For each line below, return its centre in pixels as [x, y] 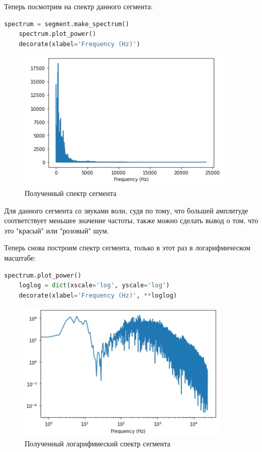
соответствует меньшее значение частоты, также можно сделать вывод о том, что [131, 220]
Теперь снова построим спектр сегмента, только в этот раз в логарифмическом [127, 248]
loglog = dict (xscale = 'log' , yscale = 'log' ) [94, 286]
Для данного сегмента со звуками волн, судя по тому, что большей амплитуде [126, 210]
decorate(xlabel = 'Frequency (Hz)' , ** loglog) [98, 295]
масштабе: [20, 257]
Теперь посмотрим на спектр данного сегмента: [79, 6]
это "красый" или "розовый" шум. [57, 230]
